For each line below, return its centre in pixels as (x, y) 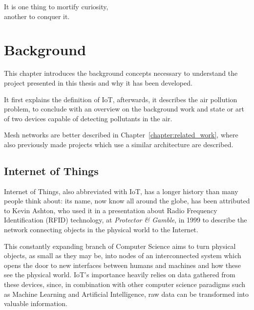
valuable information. (36, 303)
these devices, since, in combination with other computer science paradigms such (125, 284)
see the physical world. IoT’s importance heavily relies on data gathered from (120, 275)
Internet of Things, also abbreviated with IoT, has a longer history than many (121, 191)
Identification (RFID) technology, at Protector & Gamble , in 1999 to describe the (126, 220)
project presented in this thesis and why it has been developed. (98, 82)
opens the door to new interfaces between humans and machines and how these (122, 265)
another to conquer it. (37, 16)
